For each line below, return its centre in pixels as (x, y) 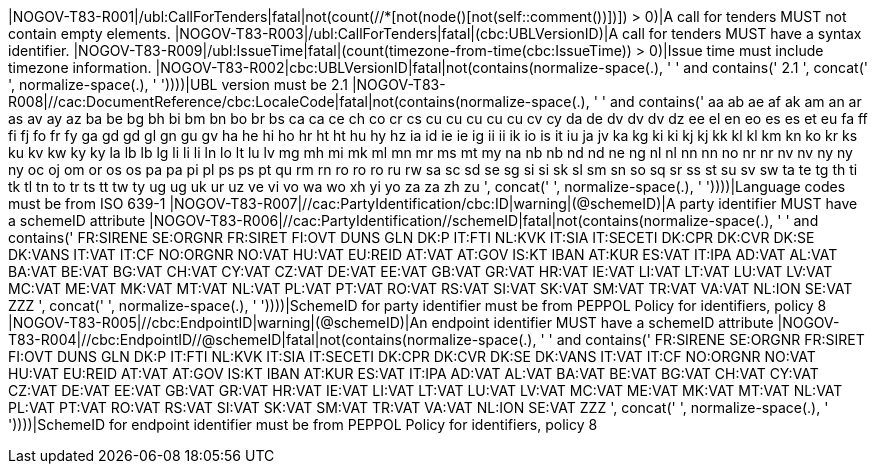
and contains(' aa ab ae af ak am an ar (735, 101)
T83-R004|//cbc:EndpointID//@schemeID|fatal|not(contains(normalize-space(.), (272, 339)
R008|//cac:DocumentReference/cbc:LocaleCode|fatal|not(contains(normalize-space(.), (299, 101)
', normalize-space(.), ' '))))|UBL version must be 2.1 (178, 84)
